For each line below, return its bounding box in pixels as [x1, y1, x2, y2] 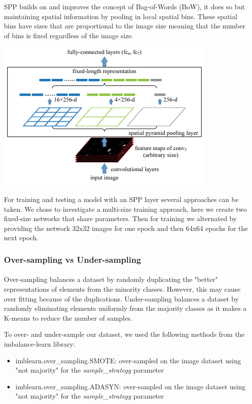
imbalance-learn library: [4, 338, 75, 349]
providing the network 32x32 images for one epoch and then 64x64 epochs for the [4, 223, 248, 233]
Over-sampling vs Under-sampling [4, 253, 141, 265]
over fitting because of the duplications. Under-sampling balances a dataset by [4, 293, 239, 303]
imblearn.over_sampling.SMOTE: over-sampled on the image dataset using [15, 355, 241, 365]
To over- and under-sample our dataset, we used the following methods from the [4, 329, 245, 339]
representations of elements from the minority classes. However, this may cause [4, 283, 241, 294]
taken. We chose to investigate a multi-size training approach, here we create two [4, 203, 247, 214]
